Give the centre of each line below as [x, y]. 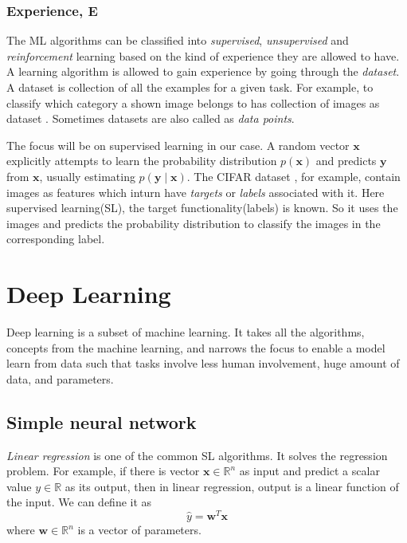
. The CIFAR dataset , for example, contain [294, 176]
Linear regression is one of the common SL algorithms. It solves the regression [197, 455]
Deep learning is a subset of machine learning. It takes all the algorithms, [186, 332]
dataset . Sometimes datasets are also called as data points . [151, 118]
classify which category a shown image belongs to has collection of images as [193, 102]
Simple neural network [102, 421]
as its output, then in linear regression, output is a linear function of [232, 486]
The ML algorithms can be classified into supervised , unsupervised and [178, 40]
